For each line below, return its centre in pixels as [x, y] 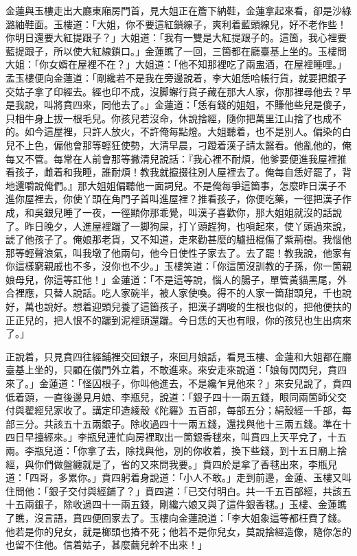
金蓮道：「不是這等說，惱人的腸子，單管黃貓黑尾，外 [229, 279]
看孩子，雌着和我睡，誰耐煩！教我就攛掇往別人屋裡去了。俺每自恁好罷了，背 [178, 172]
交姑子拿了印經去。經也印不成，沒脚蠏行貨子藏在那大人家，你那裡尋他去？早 [178, 91]
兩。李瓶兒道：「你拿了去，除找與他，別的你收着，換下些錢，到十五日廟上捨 [176, 450]
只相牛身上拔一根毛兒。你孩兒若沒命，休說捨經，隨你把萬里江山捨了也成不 [174, 118]
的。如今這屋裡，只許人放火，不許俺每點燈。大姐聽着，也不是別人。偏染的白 [178, 131]
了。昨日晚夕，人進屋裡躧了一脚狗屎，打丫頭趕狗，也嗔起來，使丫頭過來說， [178, 225]
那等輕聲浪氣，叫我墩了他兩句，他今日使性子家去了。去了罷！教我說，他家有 [178, 252]
